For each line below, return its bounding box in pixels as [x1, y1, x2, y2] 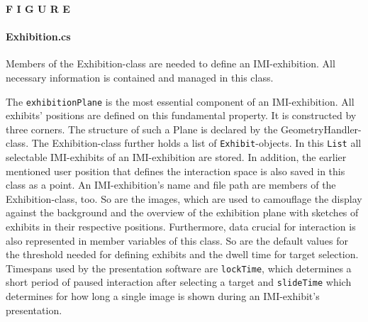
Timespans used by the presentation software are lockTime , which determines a [6, 260, 352, 275]
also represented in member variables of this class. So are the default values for [6, 233, 348, 248]
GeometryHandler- [281, 121, 362, 136]
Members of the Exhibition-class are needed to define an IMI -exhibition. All [6, 56, 335, 71]
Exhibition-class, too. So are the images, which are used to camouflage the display [6, 191, 362, 206]
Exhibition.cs [6, 29, 71, 44]
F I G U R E [6, 1, 70, 16]
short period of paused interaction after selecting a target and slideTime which [6, 274, 352, 289]
